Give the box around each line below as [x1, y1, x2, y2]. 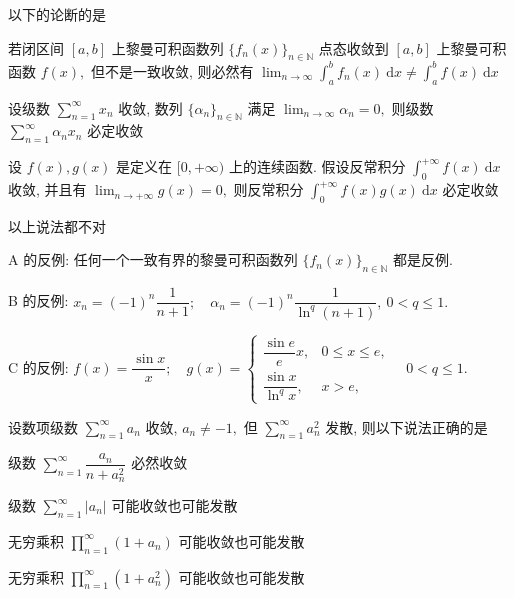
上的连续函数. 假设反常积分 [228, 156, 406, 177]
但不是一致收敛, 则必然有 [90, 60, 254, 81]
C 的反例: [8, 356, 69, 377]
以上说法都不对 [8, 215, 106, 236]
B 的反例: [8, 290, 69, 311]
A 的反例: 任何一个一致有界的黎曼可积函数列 [8, 249, 298, 270]
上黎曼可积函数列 [111, 37, 224, 58]
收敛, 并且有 [8, 179, 87, 200]
